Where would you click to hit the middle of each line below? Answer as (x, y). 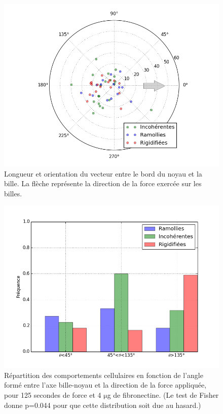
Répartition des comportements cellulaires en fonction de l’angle (104, 375)
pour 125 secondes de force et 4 (53, 395)
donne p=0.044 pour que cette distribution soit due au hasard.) (103, 405)
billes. (13, 193)
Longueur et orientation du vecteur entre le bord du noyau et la (103, 173)
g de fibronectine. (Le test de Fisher (163, 395)
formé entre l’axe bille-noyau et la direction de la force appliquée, (105, 385)
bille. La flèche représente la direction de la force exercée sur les (103, 183)
